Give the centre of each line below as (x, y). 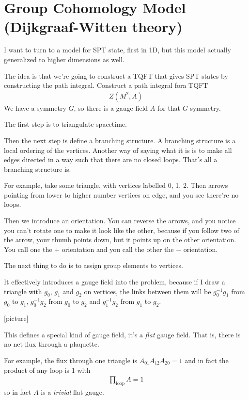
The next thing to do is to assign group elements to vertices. (93, 265)
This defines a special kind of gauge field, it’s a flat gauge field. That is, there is (122, 334)
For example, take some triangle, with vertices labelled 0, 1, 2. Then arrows (116, 185)
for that (169, 108)
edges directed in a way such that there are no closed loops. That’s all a (111, 159)
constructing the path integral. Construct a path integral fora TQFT (106, 85)
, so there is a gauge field (111, 108)
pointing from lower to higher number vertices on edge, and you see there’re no (121, 194)
